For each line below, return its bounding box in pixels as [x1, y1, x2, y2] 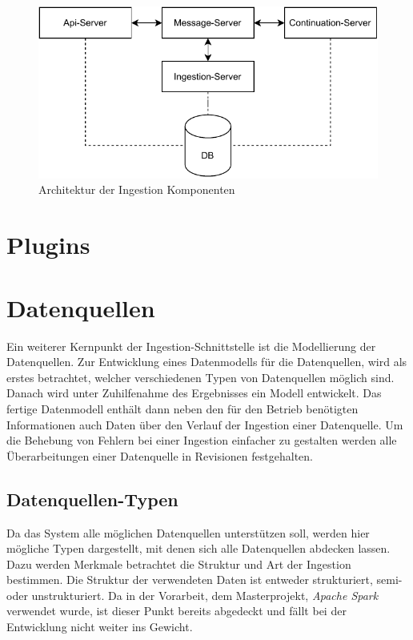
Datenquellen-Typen [6, 486, 178, 511]
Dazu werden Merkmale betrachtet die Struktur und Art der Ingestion [6, 555, 351, 572]
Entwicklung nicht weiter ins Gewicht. [6, 618, 193, 635]
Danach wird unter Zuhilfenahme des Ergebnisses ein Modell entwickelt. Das [6, 384, 382, 401]
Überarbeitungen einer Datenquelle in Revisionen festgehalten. [6, 447, 313, 464]
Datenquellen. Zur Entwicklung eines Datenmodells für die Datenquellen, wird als [6, 353, 407, 370]
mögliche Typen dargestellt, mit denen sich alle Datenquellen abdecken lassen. [6, 540, 391, 557]
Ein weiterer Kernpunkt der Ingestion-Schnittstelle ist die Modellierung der [6, 337, 376, 354]
